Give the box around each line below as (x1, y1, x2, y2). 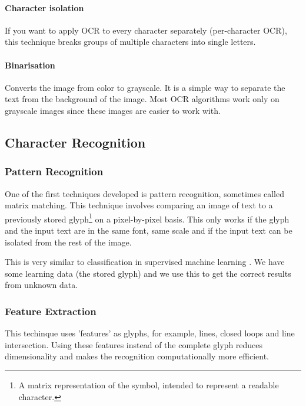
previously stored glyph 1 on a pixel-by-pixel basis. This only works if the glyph (5, 211, 290, 225)
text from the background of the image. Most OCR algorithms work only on (5, 93, 280, 105)
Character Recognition (5, 133, 146, 151)
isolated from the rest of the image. (5, 235, 132, 248)
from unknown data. (5, 279, 78, 291)
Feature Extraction (5, 303, 97, 318)
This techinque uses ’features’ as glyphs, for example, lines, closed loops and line (5, 327, 295, 339)
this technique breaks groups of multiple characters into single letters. (5, 35, 256, 48)
